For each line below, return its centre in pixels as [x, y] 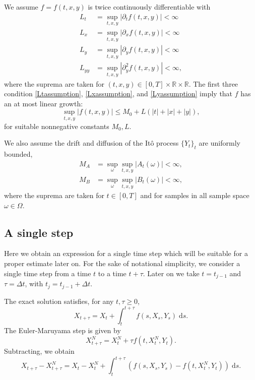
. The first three [213, 83]
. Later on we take [171, 273]
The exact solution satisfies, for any [59, 301]
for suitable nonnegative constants [57, 126]
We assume [21, 7]
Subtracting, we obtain [39, 351]
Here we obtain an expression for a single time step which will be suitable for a [126, 253]
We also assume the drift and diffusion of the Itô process [91, 143]
